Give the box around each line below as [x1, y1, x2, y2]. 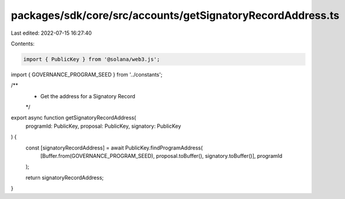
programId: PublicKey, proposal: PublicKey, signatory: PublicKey [25, 122, 181, 130]
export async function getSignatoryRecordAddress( [11, 114, 137, 121]
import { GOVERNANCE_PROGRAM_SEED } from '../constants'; [11, 71, 163, 78]
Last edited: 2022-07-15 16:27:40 [11, 29, 92, 37]
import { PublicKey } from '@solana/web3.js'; [23, 56, 160, 62]
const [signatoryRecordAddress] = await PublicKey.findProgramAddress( [25, 144, 203, 151]
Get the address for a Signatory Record [40, 92, 135, 99]
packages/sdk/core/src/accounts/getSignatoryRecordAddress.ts [11, 9, 340, 22]
